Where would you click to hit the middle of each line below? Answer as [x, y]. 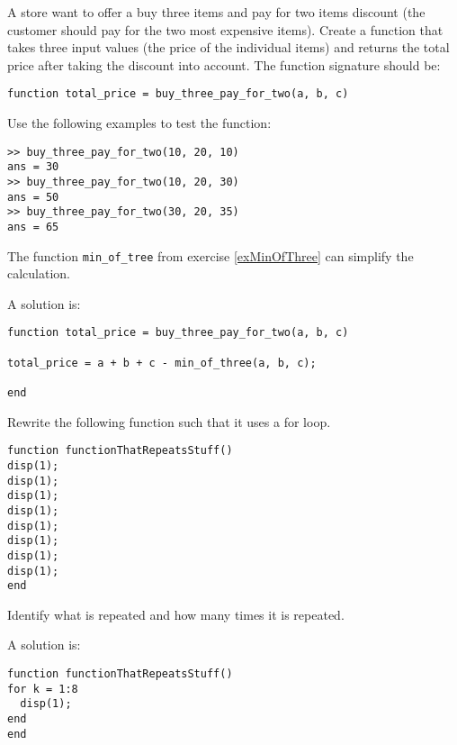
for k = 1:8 [43, 689]
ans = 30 [33, 167]
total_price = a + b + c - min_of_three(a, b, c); [162, 363]
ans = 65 [33, 227]
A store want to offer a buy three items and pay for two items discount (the [216, 12]
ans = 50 [33, 197]
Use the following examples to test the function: [139, 123]
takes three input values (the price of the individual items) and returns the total [228, 47]
